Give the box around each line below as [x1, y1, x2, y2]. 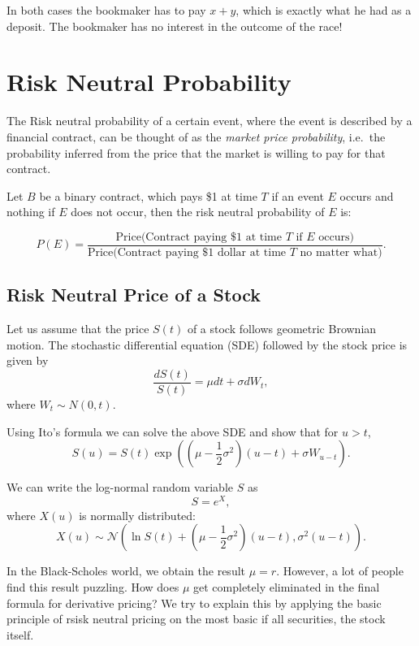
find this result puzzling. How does [6, 579, 179, 596]
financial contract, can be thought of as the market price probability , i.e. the [6, 128, 386, 145]
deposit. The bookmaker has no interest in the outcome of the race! [6, 17, 343, 34]
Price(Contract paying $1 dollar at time [87, 246, 287, 258]
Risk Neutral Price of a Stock [6, 282, 261, 307]
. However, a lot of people [276, 562, 404, 579]
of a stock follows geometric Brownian [187, 320, 377, 337]
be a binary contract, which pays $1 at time [39, 187, 257, 204]
